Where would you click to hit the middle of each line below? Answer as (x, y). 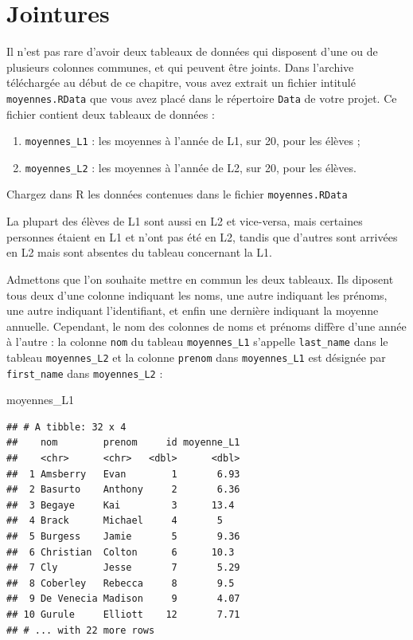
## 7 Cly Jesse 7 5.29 (123, 568)
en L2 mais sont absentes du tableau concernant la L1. (139, 252)
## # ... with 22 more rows (81, 630)
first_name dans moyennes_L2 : (85, 373)
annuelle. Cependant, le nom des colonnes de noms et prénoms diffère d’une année (206, 326)
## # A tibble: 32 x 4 (66, 427)
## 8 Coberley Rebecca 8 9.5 (121, 583)
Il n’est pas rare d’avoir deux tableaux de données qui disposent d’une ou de (192, 51)
